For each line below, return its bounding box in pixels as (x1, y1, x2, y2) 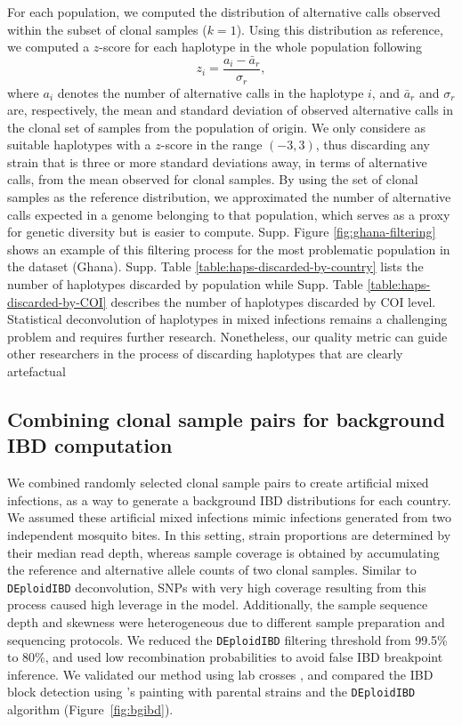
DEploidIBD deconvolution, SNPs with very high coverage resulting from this (7, 577, 426, 596)
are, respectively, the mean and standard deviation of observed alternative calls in (7, 101, 454, 119)
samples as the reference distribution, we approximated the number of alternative (7, 188, 451, 206)
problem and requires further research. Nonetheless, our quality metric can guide (7, 326, 448, 345)
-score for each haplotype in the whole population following (99, 37, 422, 56)
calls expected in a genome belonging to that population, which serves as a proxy (7, 205, 450, 223)
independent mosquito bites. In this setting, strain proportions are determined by (7, 525, 451, 544)
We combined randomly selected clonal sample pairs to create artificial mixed (7, 473, 429, 492)
